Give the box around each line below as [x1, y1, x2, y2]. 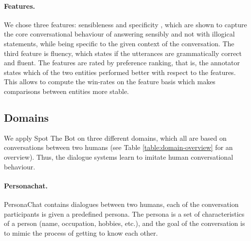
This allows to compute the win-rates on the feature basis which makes [4, 76, 215, 87]
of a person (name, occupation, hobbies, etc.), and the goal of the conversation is [4, 218, 245, 228]
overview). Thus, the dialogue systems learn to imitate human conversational [4, 151, 233, 162]
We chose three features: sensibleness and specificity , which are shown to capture [4, 19, 247, 29]
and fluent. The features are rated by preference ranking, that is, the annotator [4, 57, 240, 68]
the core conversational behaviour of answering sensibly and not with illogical [4, 29, 235, 39]
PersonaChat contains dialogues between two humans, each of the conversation [4, 199, 239, 209]
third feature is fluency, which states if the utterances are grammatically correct [4, 48, 242, 58]
